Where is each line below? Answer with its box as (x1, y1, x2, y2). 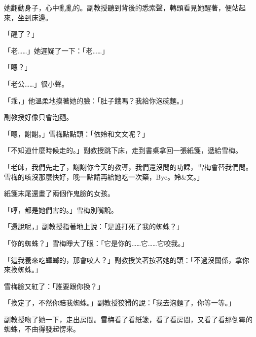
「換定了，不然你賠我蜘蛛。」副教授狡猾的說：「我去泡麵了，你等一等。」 (4, 297, 235, 308)
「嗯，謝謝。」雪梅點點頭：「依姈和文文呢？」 (4, 128, 149, 139)
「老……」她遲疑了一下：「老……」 (4, 45, 109, 55)
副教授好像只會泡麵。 (4, 112, 73, 122)
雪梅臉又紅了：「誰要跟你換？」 (4, 281, 104, 291)
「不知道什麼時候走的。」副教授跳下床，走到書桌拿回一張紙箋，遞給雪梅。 (4, 145, 242, 155)
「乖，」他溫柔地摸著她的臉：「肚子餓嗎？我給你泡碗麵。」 (4, 95, 187, 105)
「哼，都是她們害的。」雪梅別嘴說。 (4, 204, 118, 215)
